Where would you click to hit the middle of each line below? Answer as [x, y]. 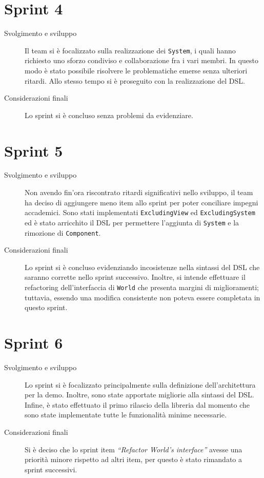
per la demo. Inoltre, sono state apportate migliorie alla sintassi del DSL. [139, 395]
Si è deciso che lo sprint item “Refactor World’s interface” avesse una [134, 449]
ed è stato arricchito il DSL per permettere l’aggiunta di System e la [132, 222]
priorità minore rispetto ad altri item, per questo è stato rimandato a [134, 459]
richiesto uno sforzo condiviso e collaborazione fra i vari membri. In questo [141, 60]
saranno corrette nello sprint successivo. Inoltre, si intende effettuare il [135, 277]
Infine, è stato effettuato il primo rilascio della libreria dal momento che [137, 404]
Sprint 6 [34, 343]
